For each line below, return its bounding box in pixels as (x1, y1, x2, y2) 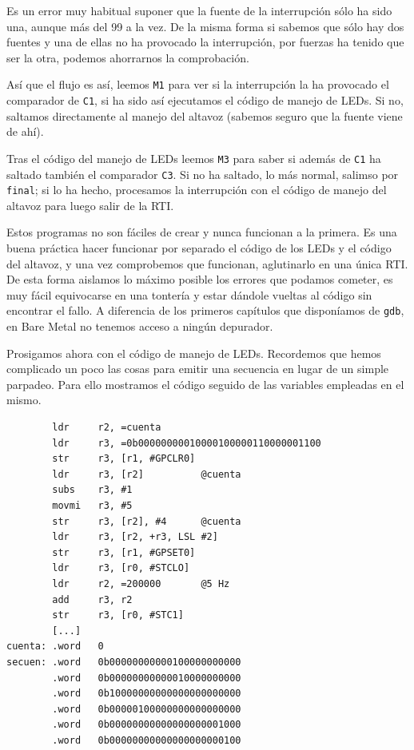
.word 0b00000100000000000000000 (52, 703, 241, 715)
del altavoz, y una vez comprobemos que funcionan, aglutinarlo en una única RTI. (6, 255, 408, 272)
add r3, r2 (52, 593, 133, 605)
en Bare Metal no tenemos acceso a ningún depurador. (6, 318, 273, 335)
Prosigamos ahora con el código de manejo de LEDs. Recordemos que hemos (6, 344, 381, 361)
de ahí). (6, 123, 44, 140)
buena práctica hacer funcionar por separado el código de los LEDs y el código (6, 240, 392, 256)
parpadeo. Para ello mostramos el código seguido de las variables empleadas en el (6, 375, 404, 392)
